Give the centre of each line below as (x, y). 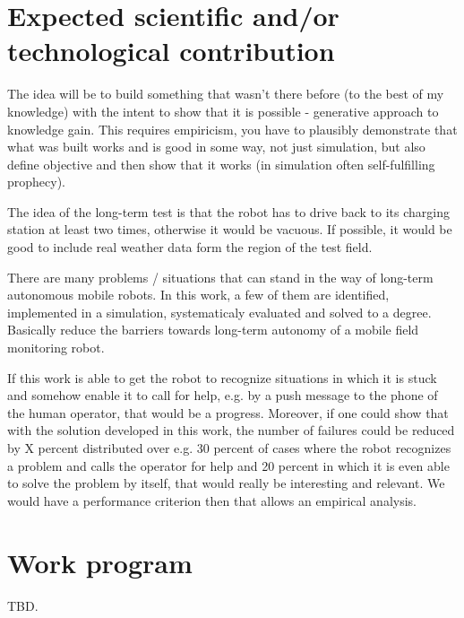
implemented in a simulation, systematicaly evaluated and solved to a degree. (219, 312)
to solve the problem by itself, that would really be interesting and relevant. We (226, 483)
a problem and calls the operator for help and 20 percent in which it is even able (228, 465)
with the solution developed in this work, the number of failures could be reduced (231, 430)
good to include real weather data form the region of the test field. (190, 247)
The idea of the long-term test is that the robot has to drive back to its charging (228, 211)
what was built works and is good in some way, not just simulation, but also (216, 147)
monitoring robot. (56, 348)
